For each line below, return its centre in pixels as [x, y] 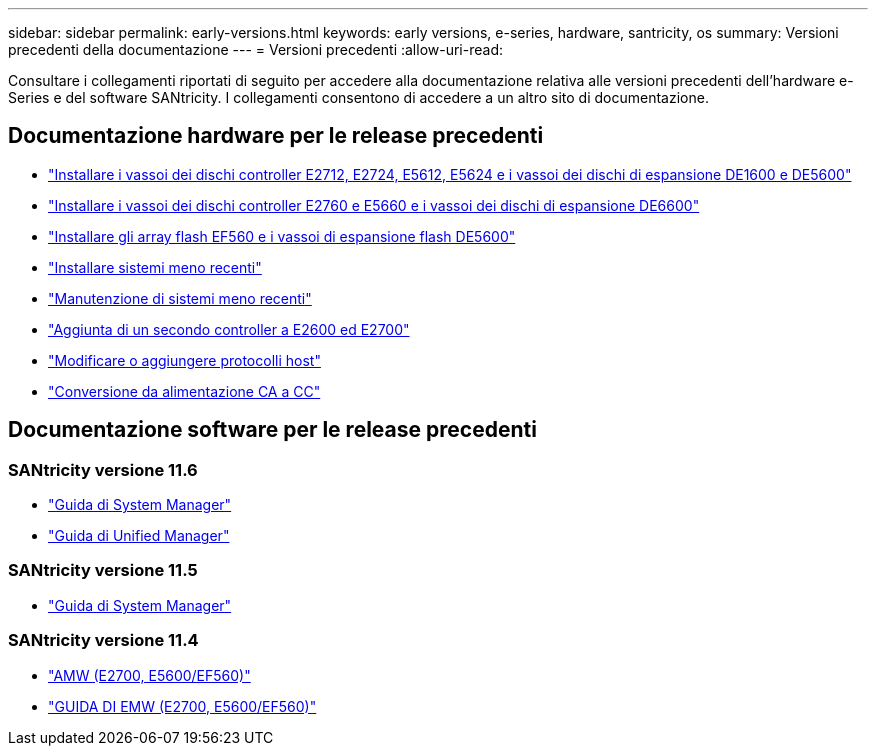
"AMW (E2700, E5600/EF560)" [149, 675]
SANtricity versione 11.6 [103, 469]
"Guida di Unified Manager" [139, 536]
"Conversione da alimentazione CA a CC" [184, 391]
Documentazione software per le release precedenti [272, 430]
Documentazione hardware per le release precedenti [276, 136]
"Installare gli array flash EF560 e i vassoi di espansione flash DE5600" [282, 236]
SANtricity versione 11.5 [103, 570]
